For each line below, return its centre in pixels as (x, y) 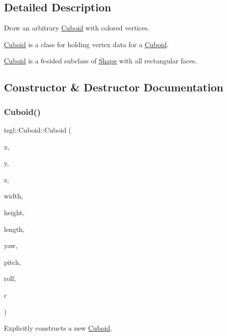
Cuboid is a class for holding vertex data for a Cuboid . (86, 44)
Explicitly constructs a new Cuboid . (58, 328)
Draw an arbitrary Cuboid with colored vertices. (77, 28)
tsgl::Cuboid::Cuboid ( (38, 129)
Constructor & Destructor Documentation (114, 87)
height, (14, 212)
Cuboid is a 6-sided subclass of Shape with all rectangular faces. (100, 61)
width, (14, 196)
